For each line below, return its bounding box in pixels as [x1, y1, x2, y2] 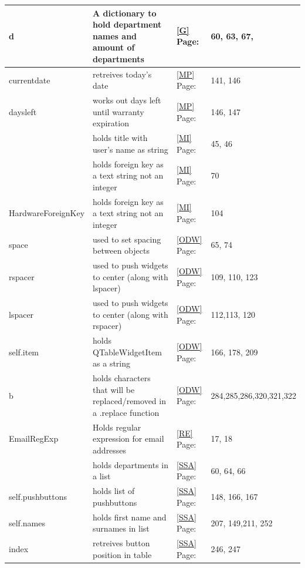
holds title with [93, 132, 148, 144]
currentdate [9, 73, 50, 86]
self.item [9, 345, 39, 358]
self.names [9, 516, 45, 529]
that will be [93, 383, 135, 395]
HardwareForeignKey [9, 207, 85, 219]
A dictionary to [93, 6, 157, 19]
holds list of [93, 485, 135, 497]
